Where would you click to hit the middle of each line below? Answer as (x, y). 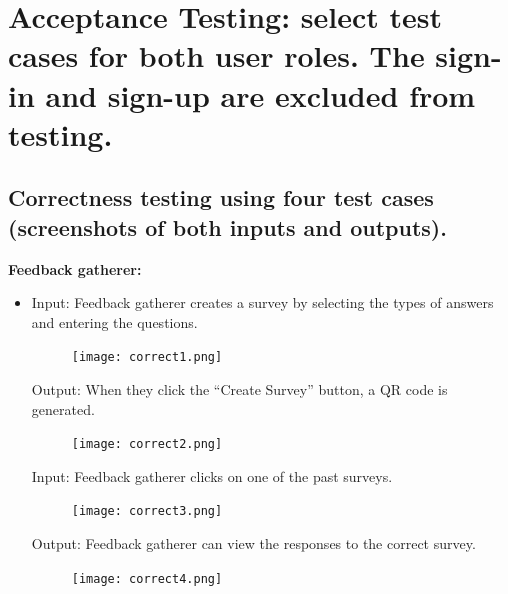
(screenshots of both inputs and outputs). (227, 226)
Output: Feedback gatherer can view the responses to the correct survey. (253, 543)
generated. (63, 408)
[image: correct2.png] (147, 444)
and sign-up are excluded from (260, 94)
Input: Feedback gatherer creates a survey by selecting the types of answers (262, 302)
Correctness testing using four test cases (221, 197)
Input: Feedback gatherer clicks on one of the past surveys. (212, 475)
